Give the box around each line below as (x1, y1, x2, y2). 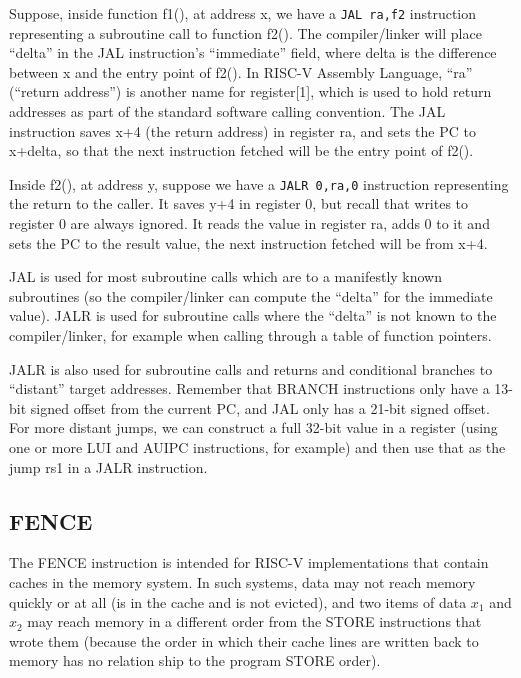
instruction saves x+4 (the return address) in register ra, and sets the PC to (9, 120, 476, 141)
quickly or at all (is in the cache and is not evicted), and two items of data (9, 591, 467, 612)
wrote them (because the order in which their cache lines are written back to (9, 630, 479, 651)
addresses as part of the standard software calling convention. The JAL (9, 101, 446, 122)
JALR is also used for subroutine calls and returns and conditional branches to (9, 358, 493, 379)
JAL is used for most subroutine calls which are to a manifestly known (9, 266, 443, 287)
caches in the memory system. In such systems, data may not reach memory (9, 571, 476, 592)
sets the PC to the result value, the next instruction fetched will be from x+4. (9, 232, 488, 253)
